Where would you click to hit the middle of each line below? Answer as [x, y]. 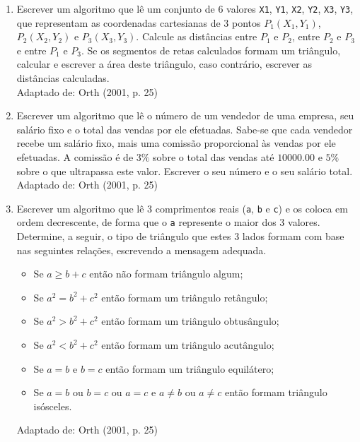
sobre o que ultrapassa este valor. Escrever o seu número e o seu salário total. [185, 171]
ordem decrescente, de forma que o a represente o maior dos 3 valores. [168, 222]
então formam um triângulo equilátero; [190, 368]
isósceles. [53, 406]
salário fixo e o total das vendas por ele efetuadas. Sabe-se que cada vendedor [185, 129]
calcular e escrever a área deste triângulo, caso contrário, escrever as [164, 64]
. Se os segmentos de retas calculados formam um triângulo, [211, 50]
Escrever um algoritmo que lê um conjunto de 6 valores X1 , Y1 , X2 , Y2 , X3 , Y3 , [185, 8]
